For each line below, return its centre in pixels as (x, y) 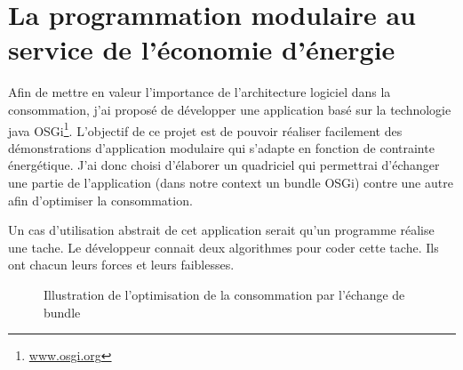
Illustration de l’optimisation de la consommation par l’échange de (224, 294)
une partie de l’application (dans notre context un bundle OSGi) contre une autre (231, 182)
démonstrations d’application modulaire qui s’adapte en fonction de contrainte (221, 147)
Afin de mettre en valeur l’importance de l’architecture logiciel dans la (200, 92)
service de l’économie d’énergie (202, 49)
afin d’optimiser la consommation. (100, 200)
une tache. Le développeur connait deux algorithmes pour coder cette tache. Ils (224, 247)
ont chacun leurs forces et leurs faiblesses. (121, 265)
